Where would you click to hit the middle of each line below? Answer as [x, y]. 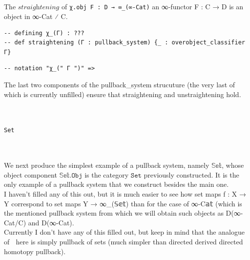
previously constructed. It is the [191, 174]
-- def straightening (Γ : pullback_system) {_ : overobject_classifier [125, 43]
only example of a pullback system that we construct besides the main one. [116, 184]
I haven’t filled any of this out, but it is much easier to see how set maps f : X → [125, 194]
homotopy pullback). [35, 251]
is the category [107, 174]
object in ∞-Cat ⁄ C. [36, 16]
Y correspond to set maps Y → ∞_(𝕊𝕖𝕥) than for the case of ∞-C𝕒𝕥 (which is [123, 203]
